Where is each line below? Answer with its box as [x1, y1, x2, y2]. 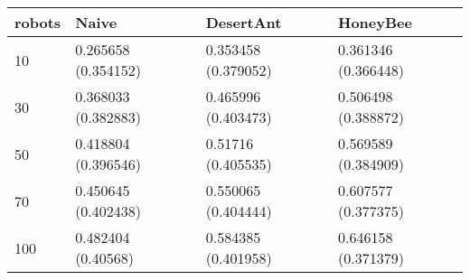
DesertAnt [205, 12, 282, 33]
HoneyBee [338, 12, 412, 33]
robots [14, 12, 61, 33]
